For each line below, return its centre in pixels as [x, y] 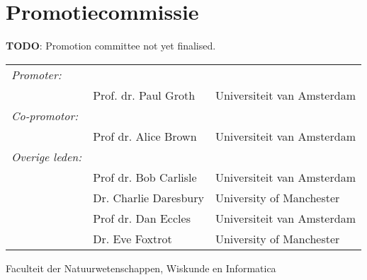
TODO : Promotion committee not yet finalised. [111, 46]
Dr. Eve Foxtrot [132, 238]
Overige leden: [47, 156]
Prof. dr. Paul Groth [144, 95]
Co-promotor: [45, 115]
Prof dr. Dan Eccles [142, 218]
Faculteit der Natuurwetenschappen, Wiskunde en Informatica [141, 268]
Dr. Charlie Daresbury [148, 197]
